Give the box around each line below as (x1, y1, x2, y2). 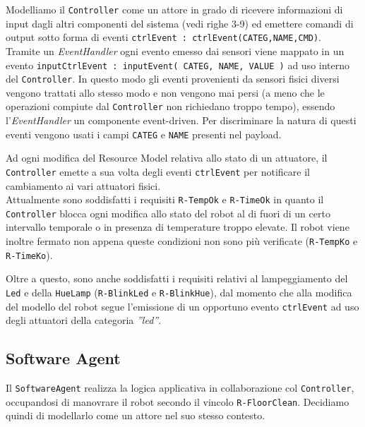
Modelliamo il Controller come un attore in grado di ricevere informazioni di (6, 2, 343, 16)
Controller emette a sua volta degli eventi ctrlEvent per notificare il (6, 164, 310, 179)
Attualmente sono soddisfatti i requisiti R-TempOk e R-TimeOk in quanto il (6, 192, 324, 207)
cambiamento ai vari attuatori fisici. (6, 178, 161, 193)
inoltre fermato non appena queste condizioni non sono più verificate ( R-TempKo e (6, 234, 358, 248)
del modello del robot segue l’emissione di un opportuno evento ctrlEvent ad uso (6, 299, 359, 313)
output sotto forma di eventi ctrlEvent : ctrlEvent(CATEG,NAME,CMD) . (6, 30, 322, 44)
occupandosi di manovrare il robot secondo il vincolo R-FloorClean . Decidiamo (6, 394, 349, 409)
